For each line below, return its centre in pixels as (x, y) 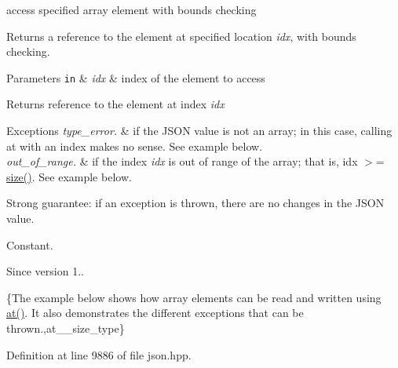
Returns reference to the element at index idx (115, 104)
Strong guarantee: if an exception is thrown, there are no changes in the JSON (195, 203)
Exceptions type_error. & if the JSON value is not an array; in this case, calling (199, 131)
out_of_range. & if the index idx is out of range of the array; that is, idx (182, 161)
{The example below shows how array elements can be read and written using (194, 297)
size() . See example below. (69, 176)
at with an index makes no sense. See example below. (135, 146)
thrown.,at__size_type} (66, 328)
